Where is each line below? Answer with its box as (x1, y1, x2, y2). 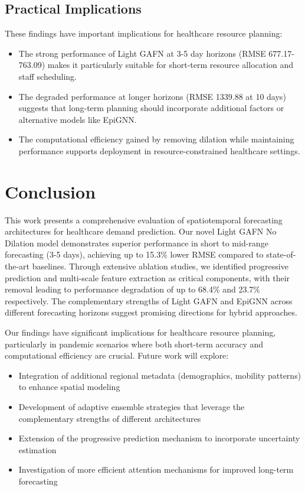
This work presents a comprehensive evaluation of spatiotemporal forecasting (5, 213, 283, 226)
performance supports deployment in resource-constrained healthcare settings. (18, 144, 300, 157)
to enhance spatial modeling (18, 381, 120, 393)
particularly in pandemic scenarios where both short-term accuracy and (5, 337, 264, 350)
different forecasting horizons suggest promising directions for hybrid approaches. (5, 306, 297, 318)
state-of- (266, 248, 296, 261)
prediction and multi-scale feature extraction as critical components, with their (5, 271, 290, 284)
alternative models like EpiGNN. (18, 113, 137, 125)
